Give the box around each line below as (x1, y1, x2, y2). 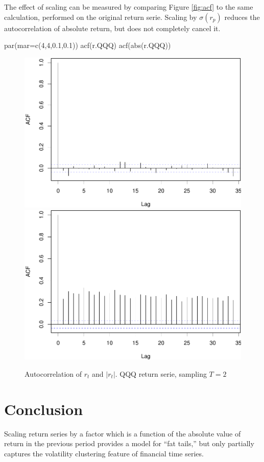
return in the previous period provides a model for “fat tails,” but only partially (4, 438, 254, 449)
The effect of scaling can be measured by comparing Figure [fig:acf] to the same (4, 2, 253, 12)
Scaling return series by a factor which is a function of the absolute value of (4, 428, 241, 439)
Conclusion (4, 398, 83, 419)
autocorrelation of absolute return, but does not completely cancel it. (4, 22, 221, 33)
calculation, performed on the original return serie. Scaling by (4, 11, 197, 22)
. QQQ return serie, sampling (115, 369, 207, 379)
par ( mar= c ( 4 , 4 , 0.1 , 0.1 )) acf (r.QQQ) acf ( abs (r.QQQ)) (4, 40, 171, 51)
